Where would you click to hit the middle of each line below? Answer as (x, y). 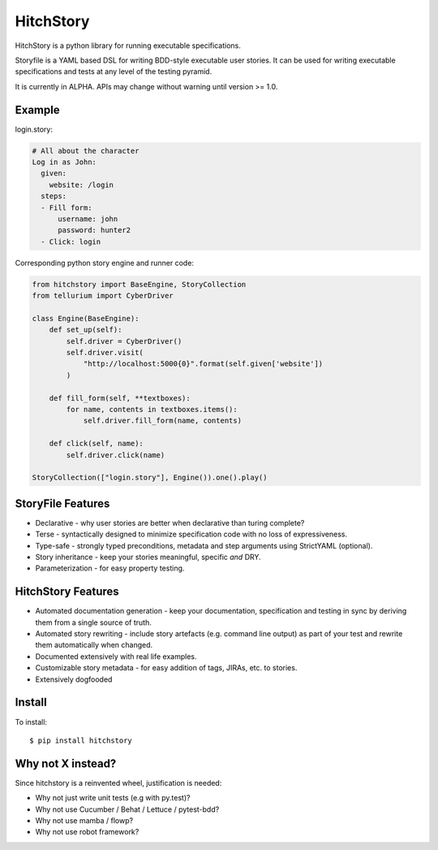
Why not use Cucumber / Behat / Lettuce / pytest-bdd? (127, 809)
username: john (88, 219)
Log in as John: (64, 162)
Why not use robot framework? (87, 832)
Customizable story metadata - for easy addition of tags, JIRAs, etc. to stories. (166, 668)
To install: (31, 722)
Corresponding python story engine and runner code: (105, 262)
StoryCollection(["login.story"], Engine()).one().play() (150, 478)
